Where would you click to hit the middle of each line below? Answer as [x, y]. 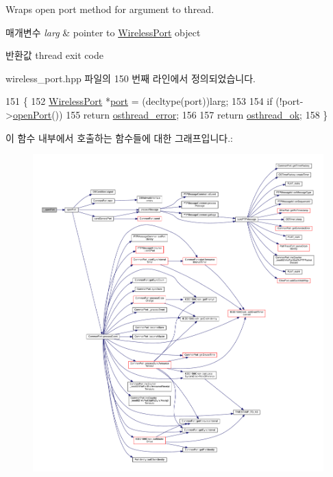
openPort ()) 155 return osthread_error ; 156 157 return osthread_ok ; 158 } [170, 114]
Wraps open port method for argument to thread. [110, 9]
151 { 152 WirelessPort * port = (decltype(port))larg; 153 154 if [139, 101]
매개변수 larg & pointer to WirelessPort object [103, 32]
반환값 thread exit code [54, 55]
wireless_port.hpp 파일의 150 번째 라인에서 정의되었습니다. [131, 78]
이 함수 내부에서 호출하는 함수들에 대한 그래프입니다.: [119, 137]
